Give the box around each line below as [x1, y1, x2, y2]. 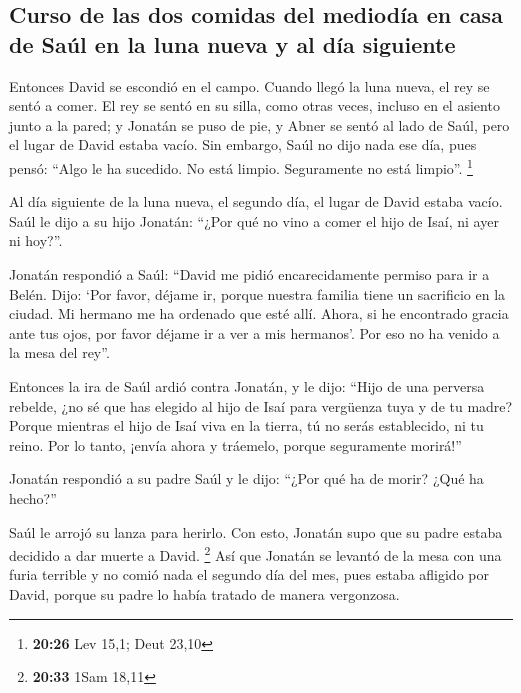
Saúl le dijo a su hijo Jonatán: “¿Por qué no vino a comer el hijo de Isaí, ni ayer [9, 210, 499, 231]
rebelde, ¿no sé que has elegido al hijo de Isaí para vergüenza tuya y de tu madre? [9, 395, 513, 416]
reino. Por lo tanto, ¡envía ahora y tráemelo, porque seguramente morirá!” [9, 434, 462, 455]
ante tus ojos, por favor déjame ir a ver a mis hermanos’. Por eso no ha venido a [9, 322, 500, 343]
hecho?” [9, 487, 57, 508]
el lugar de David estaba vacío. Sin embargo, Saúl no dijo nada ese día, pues [9, 134, 477, 155]
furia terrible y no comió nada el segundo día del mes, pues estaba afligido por [9, 564, 489, 585]
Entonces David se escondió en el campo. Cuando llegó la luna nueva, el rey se [9, 75, 490, 96]
